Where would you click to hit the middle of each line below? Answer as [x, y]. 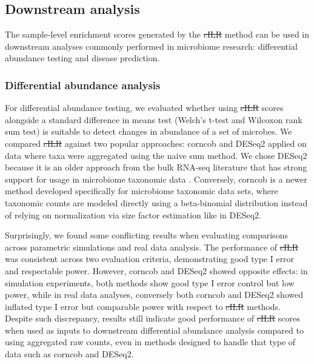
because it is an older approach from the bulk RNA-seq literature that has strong [156, 167]
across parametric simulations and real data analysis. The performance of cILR [152, 247]
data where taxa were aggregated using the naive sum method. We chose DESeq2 [156, 155]
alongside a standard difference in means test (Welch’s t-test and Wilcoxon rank [154, 119]
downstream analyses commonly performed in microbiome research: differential [151, 46]
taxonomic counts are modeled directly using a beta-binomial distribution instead [156, 202]
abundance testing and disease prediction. [82, 58]
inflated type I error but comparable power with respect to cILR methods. [143, 306]
